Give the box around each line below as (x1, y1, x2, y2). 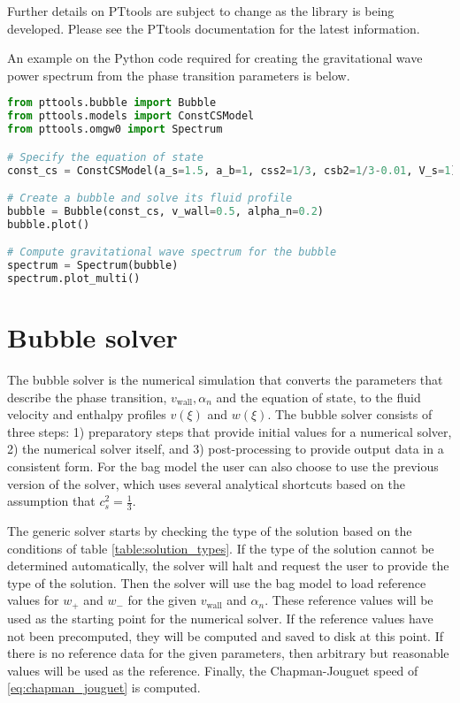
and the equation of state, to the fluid (216, 387, 421, 406)
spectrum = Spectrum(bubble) (7, 259, 179, 272)
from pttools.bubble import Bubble (7, 96, 217, 110)
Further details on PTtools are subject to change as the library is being (7, 2, 395, 19)
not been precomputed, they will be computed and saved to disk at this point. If (7, 626, 444, 645)
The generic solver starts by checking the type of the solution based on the (7, 522, 412, 540)
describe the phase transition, (7, 387, 167, 406)
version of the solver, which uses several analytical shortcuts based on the (7, 474, 405, 493)
